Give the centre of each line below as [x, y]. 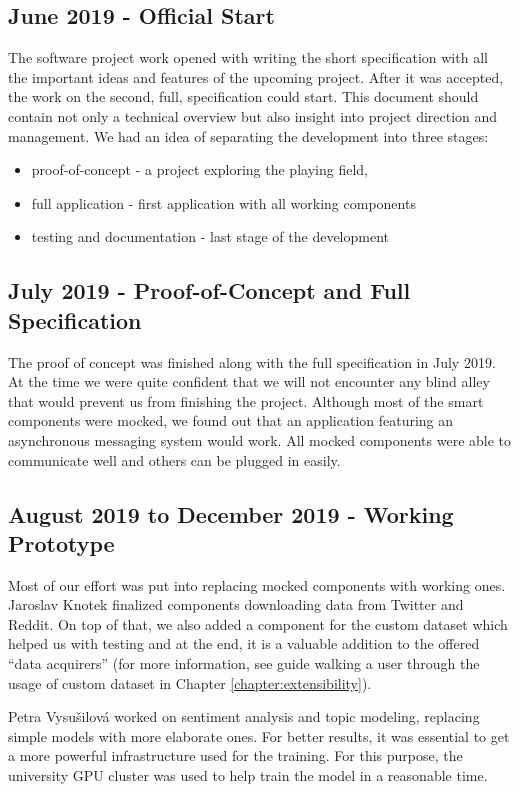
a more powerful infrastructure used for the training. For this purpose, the [235, 755]
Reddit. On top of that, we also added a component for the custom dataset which [258, 623]
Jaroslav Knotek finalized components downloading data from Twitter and [236, 604]
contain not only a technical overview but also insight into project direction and [253, 115]
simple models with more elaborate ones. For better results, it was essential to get [259, 735]
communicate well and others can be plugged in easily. [174, 459]
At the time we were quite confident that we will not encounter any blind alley [249, 381]
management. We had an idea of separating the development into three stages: [248, 135]
